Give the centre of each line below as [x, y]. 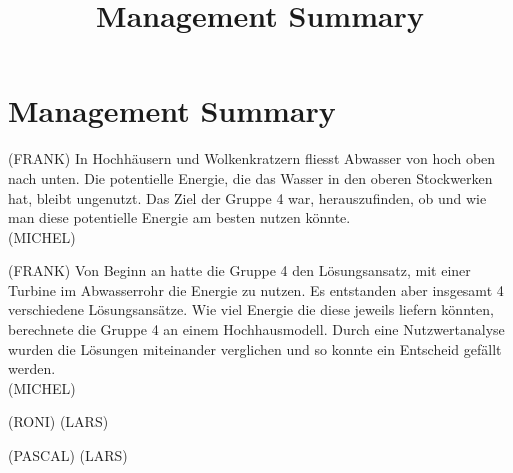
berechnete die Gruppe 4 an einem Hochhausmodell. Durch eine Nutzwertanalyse [256, 329]
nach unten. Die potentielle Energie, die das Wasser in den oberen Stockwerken [250, 177]
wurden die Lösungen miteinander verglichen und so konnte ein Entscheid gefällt [255, 348]
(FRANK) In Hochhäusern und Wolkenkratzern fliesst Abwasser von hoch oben [252, 158]
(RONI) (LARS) [58, 421]
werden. [32, 368]
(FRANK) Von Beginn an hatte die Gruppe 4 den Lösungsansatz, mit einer [239, 270]
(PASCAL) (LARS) [68, 455]
